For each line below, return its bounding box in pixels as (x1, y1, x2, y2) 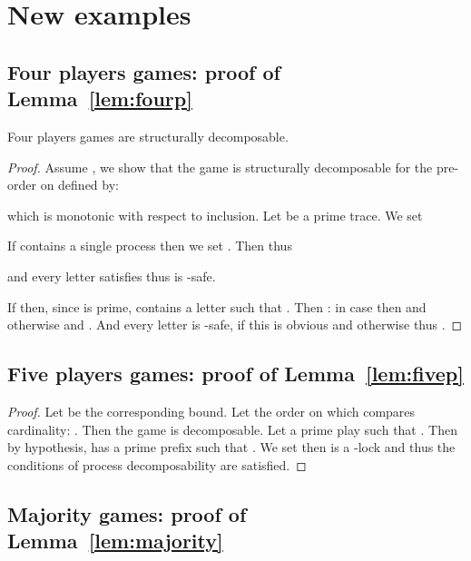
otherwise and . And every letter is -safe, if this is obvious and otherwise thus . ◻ (7, 315, 463, 334)
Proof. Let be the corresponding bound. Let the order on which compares (7, 401, 416, 420)
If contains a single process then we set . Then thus (7, 236, 292, 255)
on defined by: (40, 175, 119, 194)
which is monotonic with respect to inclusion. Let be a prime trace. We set (7, 205, 423, 224)
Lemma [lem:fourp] (7, 84, 192, 113)
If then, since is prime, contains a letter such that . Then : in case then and (7, 297, 427, 316)
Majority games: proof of (7, 499, 247, 527)
